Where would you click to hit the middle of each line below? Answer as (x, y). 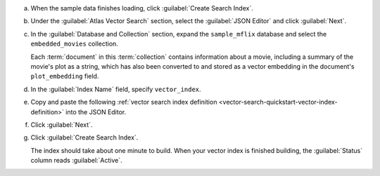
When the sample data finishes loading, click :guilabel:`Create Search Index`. (142, 8)
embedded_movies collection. (75, 44)
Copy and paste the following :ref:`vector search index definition (124, 102)
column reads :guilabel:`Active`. (76, 161)
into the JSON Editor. (96, 111)
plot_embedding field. (65, 76)
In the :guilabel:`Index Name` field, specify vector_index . (116, 89)
